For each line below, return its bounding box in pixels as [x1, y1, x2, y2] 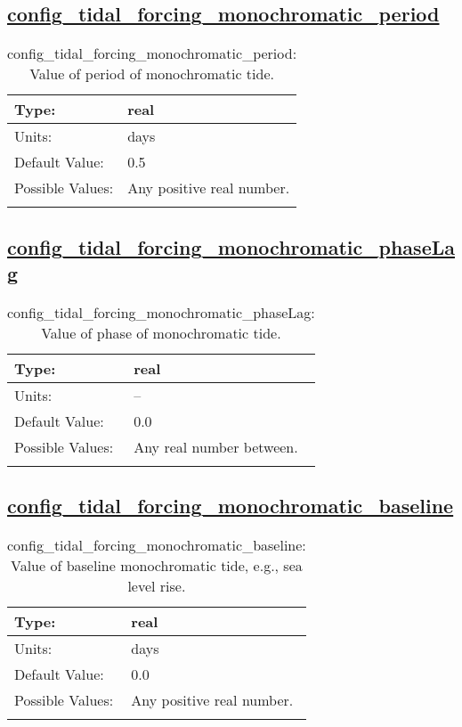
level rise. [127, 576, 186, 596]
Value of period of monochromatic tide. [29, 63, 274, 85]
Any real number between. [134, 436, 298, 457]
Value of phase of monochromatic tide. [41, 322, 281, 343]
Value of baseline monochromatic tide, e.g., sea [11, 555, 303, 576]
